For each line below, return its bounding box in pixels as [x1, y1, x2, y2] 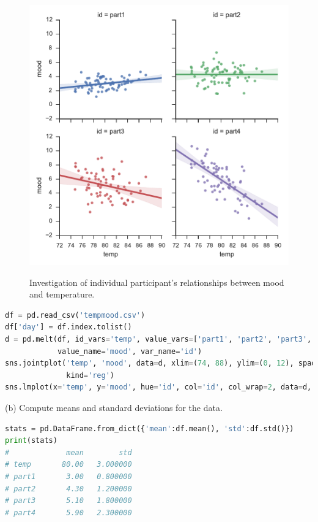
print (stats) [5, 436, 57, 445]
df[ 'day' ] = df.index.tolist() [5, 323, 132, 332]
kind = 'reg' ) [66, 370, 114, 380]
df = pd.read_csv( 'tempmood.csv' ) [5, 310, 146, 320]
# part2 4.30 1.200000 [5, 484, 132, 493]
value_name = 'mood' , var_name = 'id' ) [57, 347, 202, 356]
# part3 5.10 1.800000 [5, 496, 132, 505]
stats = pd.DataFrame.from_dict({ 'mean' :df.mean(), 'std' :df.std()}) [5, 424, 294, 433]
